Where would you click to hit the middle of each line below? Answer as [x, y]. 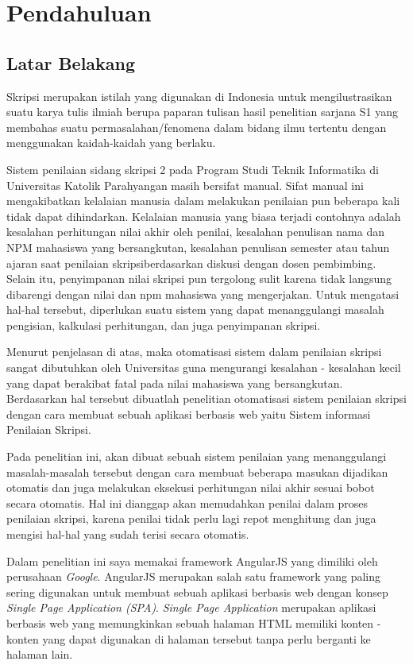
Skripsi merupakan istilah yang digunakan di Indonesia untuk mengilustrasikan [199, 96]
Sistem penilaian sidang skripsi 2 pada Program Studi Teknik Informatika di [193, 169]
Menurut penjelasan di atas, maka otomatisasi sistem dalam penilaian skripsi [194, 352]
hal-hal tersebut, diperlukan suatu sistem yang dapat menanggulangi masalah [195, 309]
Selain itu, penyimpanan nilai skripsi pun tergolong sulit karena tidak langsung [199, 278]
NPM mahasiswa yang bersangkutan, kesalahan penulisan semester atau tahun [198, 247]
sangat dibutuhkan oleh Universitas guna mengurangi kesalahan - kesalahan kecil [204, 367]
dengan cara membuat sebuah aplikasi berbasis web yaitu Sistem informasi [189, 414]
